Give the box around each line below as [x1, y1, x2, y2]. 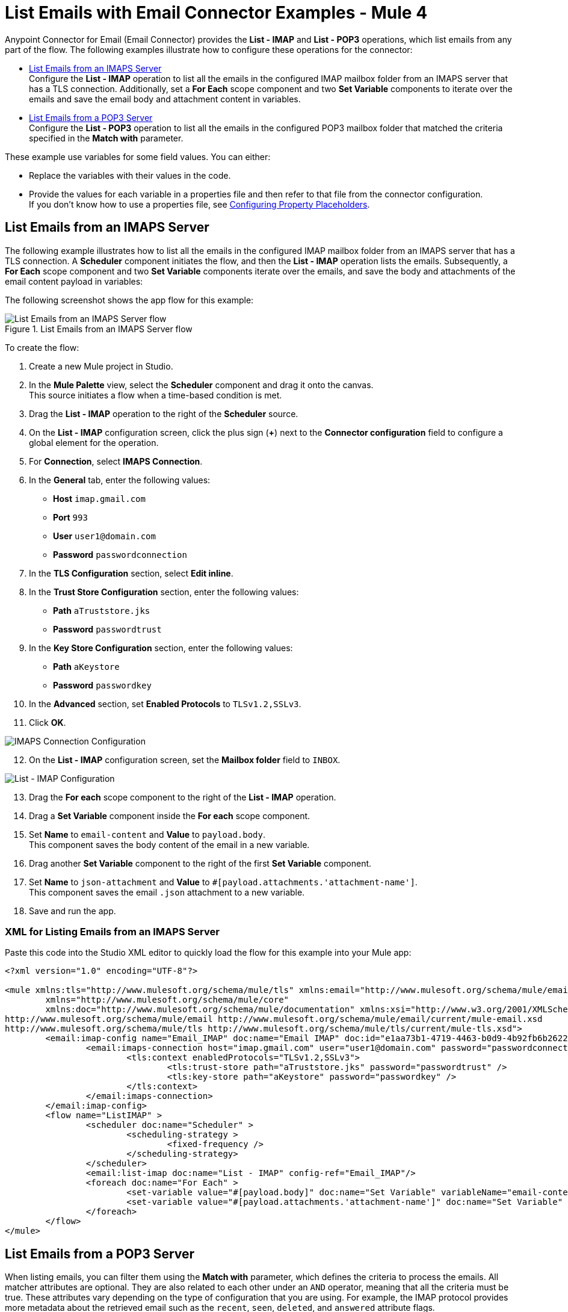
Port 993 [53, 512, 88, 522]
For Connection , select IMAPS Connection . [29, 456, 203, 466]
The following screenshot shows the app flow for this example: [5, 294, 254, 305]
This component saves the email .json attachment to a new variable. [29, 887, 305, 897]
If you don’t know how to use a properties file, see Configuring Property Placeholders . [29, 199, 370, 209]
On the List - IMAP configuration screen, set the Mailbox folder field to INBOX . [29, 754, 341, 765]
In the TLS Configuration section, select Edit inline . [29, 568, 233, 578]
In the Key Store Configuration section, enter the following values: [29, 642, 293, 653]
